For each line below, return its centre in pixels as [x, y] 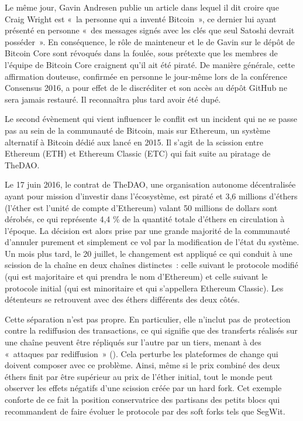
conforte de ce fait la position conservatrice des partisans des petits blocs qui [142, 399]
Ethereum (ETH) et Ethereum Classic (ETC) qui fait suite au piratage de [138, 153]
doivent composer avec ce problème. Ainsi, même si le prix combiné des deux [142, 365]
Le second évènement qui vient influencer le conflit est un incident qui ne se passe [151, 119]
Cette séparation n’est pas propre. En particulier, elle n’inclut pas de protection [148, 319]
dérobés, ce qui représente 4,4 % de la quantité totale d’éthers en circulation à [145, 219]
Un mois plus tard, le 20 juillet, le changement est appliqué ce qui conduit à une [149, 253]
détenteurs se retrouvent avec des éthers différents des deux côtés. [122, 299]
